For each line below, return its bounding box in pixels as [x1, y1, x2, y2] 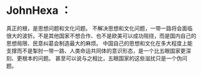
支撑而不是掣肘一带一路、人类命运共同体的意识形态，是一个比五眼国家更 [6, 47, 186, 54]
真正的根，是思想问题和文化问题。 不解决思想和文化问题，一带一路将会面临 [6, 25, 193, 32]
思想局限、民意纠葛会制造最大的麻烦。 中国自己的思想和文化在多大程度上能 [6, 40, 193, 47]
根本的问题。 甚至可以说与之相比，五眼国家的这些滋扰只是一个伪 [22, 55, 182, 62]
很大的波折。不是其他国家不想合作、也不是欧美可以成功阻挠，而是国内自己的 [6, 32, 197, 39]
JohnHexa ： [6, 4, 72, 17]
